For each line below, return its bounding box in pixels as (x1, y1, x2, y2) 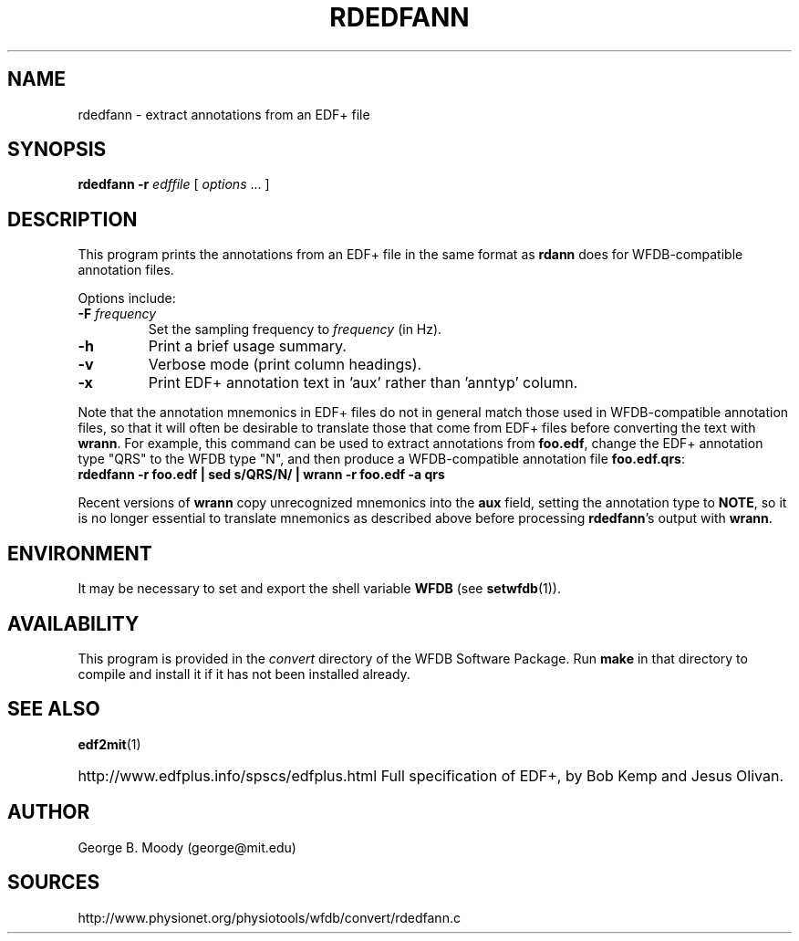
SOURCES (7, 871, 100, 894)
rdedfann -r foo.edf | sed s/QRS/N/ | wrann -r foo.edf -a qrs (78, 466, 445, 483)
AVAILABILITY (7, 612, 140, 635)
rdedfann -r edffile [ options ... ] (78, 176, 270, 193)
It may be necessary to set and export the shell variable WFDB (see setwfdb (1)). (78, 580, 561, 597)
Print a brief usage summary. (148, 337, 347, 356)
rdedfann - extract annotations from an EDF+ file (78, 106, 370, 122)
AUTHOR (7, 800, 90, 824)
